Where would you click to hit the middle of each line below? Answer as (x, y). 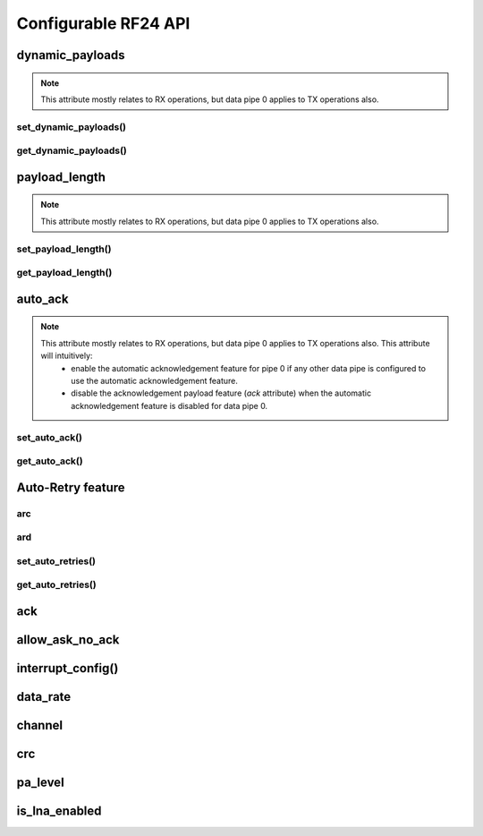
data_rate (44, 697)
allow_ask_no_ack (68, 640)
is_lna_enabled (59, 811)
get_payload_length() (64, 273)
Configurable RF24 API (103, 23)
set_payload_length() (64, 249)
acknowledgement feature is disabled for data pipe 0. (169, 405)
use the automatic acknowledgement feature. (155, 380)
